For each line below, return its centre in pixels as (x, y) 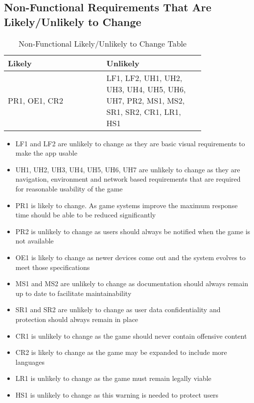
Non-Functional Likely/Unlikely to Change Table (103, 43)
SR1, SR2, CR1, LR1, (144, 111)
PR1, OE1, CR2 (35, 100)
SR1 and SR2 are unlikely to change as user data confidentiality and (118, 309)
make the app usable (46, 153)
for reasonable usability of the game (69, 188)
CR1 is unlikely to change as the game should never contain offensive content (131, 336)
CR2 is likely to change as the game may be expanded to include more (121, 352)
